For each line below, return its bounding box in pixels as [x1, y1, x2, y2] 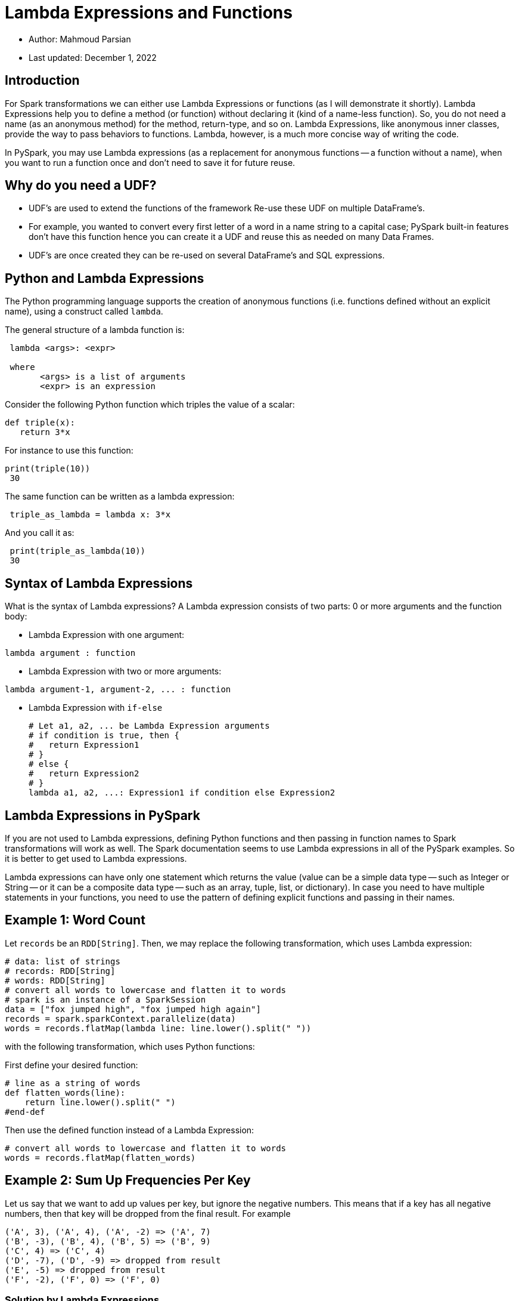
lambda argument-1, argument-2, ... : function [5, 685, 231, 695]
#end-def [5, 1106, 45, 1117]
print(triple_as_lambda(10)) [10, 546, 146, 556]
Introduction [5, 73, 80, 88]
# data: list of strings [5, 956, 120, 966]
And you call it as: [5, 528, 74, 538]
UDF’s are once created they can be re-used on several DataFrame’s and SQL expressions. [29, 250, 385, 261]
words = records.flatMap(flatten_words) [5, 1152, 196, 1163]
